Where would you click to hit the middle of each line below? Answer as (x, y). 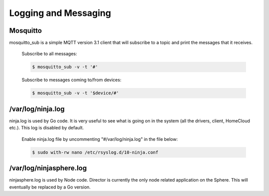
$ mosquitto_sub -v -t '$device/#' (75, 93)
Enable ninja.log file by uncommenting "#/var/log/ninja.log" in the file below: (100, 139)
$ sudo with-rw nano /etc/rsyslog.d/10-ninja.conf (95, 152)
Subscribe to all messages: (49, 54)
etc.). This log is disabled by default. (47, 128)
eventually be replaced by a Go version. (50, 187)
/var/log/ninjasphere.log (48, 168)
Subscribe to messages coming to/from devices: (71, 80)
